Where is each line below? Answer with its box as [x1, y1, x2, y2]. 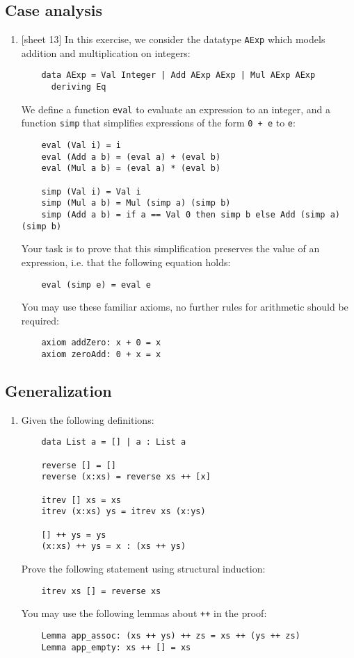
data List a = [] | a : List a [41, 437, 186, 447]
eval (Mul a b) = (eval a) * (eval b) [41, 163, 221, 174]
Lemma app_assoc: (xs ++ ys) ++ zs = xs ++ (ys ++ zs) [41, 630, 300, 641]
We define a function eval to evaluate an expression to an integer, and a [21, 101, 331, 116]
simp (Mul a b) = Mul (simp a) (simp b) [41, 198, 231, 208]
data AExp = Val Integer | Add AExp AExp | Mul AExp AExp [41, 70, 316, 81]
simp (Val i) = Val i [41, 186, 141, 197]
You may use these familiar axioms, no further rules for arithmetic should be [21, 299, 348, 314]
